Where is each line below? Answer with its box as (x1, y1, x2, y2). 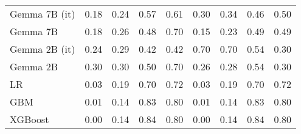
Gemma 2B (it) (10, 42, 75, 56)
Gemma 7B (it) (10, 7, 75, 21)
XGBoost (10, 112, 49, 126)
